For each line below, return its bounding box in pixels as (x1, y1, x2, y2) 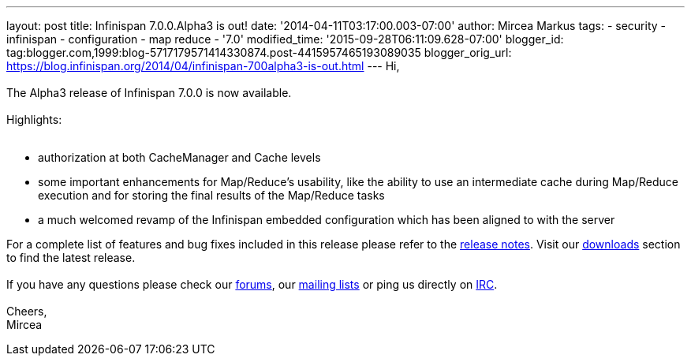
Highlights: (6, 113, 62, 126)
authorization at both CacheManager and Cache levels (38, 151, 321, 164)
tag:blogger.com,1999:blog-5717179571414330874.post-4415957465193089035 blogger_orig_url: (6, 46, 512, 59)
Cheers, (6, 304, 47, 318)
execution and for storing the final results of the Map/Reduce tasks (38, 188, 385, 202)
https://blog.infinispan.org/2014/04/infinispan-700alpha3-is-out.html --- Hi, (6, 59, 400, 73)
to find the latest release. (6, 251, 136, 264)
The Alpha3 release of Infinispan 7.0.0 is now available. (6, 86, 292, 99)
